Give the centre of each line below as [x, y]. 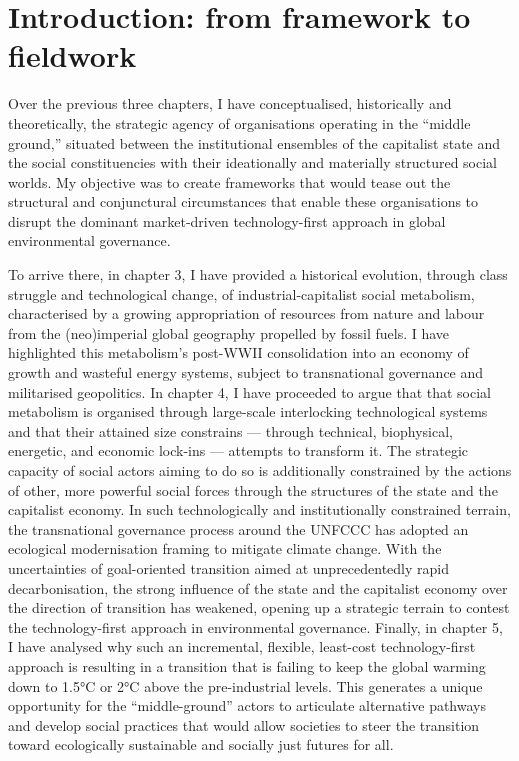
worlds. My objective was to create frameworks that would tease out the [229, 181]
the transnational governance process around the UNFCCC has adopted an [238, 528]
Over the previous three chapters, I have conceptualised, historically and [230, 103]
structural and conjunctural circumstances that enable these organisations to [243, 201]
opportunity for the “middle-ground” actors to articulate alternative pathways [247, 705]
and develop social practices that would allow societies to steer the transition [244, 724]
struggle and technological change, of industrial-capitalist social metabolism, [241, 293]
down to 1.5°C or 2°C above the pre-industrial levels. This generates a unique [245, 685]
